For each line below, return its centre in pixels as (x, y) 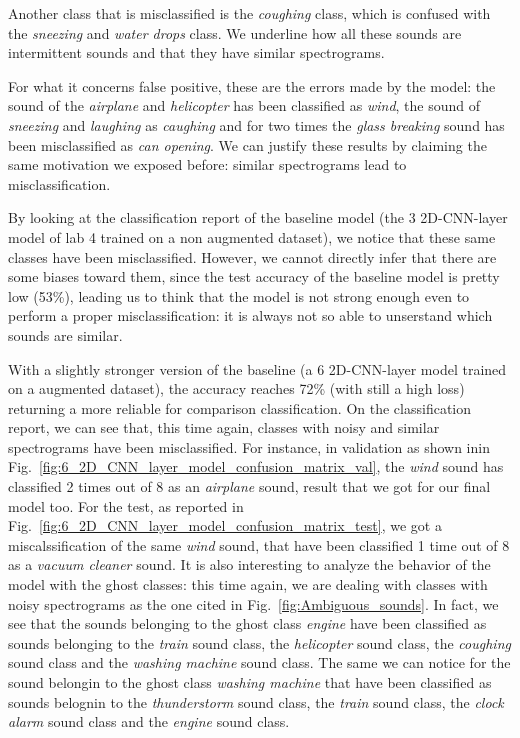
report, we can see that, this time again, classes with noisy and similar (224, 427)
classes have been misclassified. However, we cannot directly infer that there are (252, 256)
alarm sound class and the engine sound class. (149, 721)
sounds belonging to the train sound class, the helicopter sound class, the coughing (259, 642)
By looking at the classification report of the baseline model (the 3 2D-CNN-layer (258, 217)
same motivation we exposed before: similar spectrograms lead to (207, 164)
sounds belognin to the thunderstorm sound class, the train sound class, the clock (256, 701)
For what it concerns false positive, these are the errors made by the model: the (252, 85)
